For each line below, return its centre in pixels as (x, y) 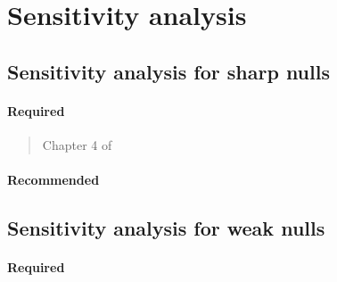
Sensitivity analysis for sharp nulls (168, 71)
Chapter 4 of (77, 144)
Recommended (53, 180)
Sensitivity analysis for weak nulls (166, 228)
